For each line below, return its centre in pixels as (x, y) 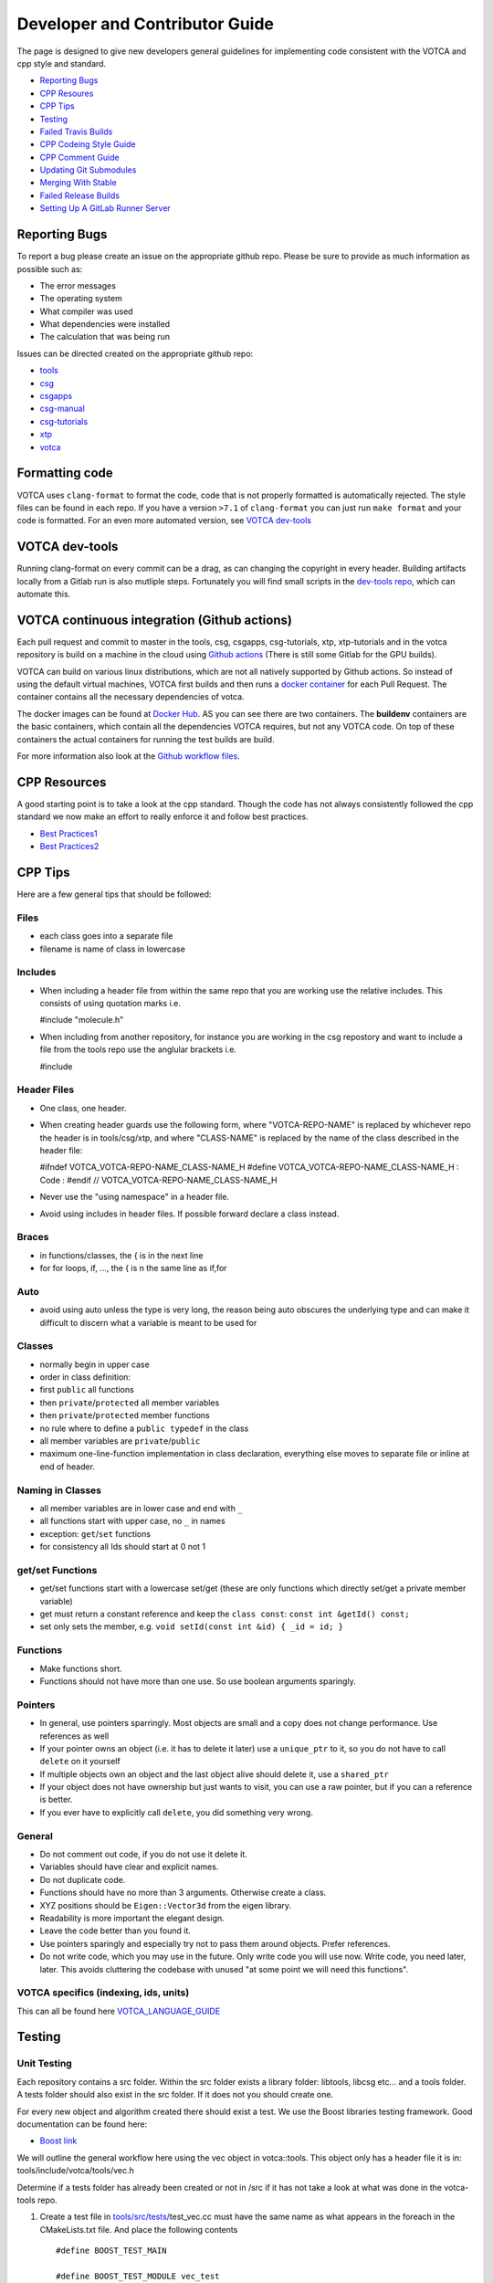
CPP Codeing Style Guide (88, 144)
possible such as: (50, 268)
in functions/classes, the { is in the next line (121, 1255)
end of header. (68, 1467)
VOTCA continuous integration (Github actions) (154, 620)
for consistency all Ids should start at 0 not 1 (123, 1547)
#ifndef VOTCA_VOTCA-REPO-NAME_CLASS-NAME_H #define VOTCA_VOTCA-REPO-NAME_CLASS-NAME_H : (250, 1167)
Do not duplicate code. (83, 1879)
